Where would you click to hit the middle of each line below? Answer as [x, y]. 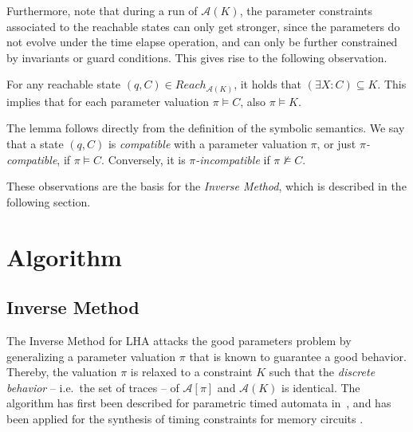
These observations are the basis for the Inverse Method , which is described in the [206, 186]
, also [253, 101]
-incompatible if [233, 159]
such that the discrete [322, 372]
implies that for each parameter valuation [108, 101]
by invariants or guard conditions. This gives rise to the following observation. [197, 57]
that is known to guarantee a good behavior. [298, 356]
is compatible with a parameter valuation [207, 144]
